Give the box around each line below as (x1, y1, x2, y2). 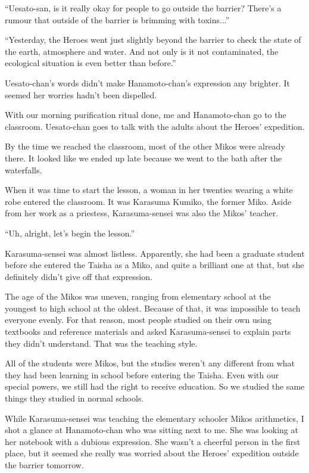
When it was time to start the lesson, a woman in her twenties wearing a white (5, 183, 293, 196)
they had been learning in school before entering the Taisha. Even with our (5, 368, 279, 381)
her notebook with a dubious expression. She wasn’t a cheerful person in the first (5, 435, 301, 447)
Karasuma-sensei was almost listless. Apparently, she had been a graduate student (5, 247, 305, 259)
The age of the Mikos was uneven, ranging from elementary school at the (5, 290, 271, 303)
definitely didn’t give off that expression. (5, 270, 152, 282)
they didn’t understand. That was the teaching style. (5, 337, 198, 349)
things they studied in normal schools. (5, 392, 144, 404)
